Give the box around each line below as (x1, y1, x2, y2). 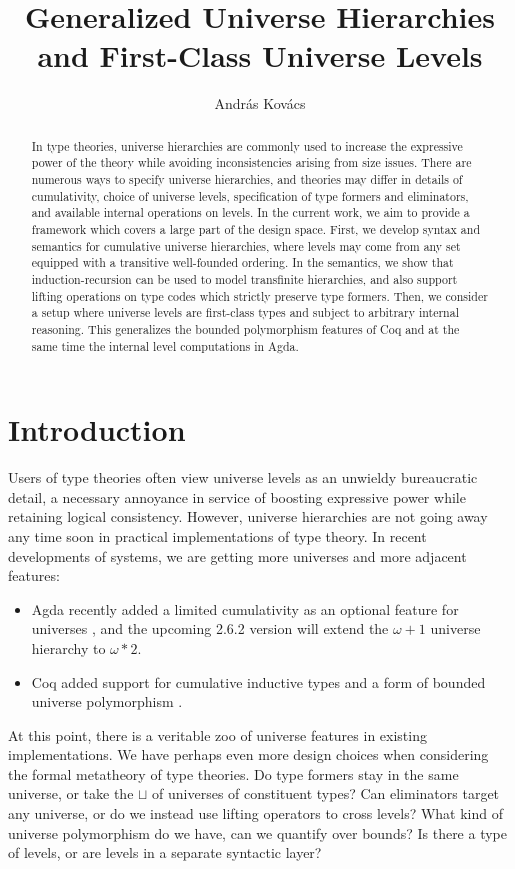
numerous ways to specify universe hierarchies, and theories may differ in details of (31, 171, 463, 188)
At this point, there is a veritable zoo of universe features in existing (8, 724, 427, 745)
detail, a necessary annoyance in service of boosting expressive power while (8, 486, 466, 507)
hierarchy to (31, 637, 106, 658)
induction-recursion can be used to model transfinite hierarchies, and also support (31, 270, 458, 287)
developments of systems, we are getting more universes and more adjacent (8, 545, 467, 566)
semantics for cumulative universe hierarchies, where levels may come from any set (31, 237, 461, 254)
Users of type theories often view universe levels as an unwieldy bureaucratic (8, 467, 478, 488)
